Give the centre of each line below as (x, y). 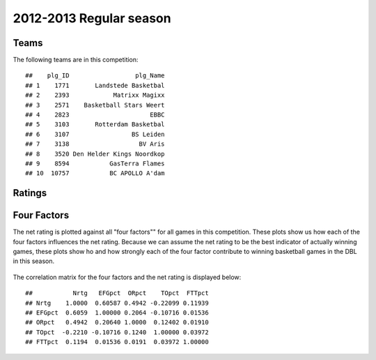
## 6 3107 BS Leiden (95, 134)
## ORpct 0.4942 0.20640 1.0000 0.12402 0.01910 (117, 322)
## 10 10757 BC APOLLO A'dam (95, 173)
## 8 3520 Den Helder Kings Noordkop (95, 154)
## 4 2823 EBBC (95, 115)
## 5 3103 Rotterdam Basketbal (95, 125)
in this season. (34, 261)
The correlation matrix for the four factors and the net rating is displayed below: (127, 277)
